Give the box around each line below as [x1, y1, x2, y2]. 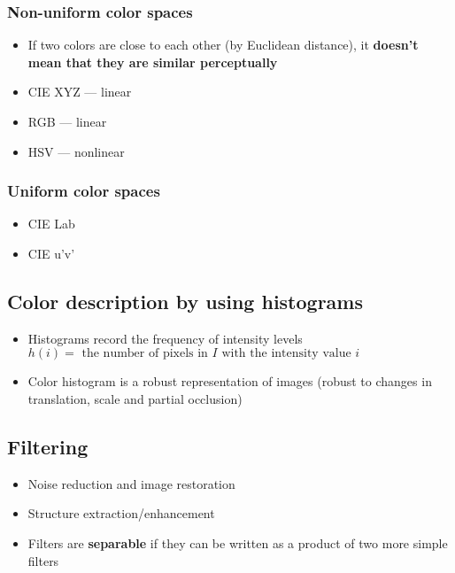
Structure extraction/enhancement [27, 504, 215, 523]
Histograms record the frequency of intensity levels [27, 329, 303, 347]
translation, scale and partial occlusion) [27, 389, 243, 407]
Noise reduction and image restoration [27, 474, 235, 492]
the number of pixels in [81, 347, 208, 360]
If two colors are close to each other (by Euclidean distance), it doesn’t [27, 35, 419, 54]
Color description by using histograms [7, 287, 364, 314]
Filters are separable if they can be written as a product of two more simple [27, 533, 448, 552]
